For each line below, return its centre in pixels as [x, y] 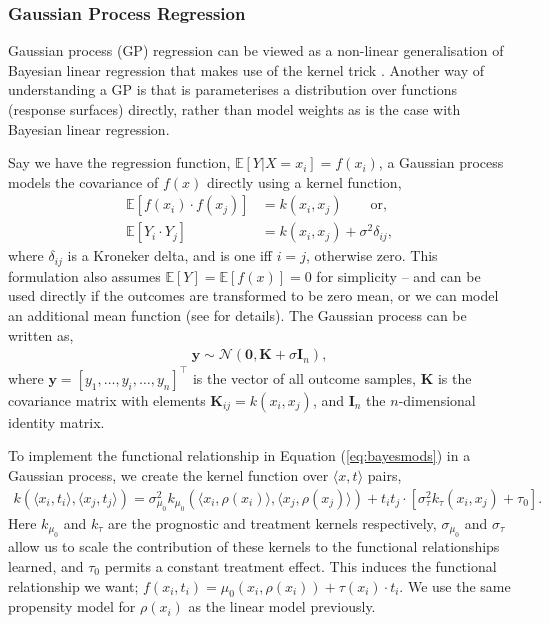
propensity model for [72, 606]
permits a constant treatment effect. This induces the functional [300, 566]
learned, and [46, 566]
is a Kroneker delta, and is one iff [169, 255]
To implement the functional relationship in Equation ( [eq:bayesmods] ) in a [239, 455]
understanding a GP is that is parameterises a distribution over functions [233, 89]
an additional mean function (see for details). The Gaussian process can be [237, 315]
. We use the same [455, 585]
